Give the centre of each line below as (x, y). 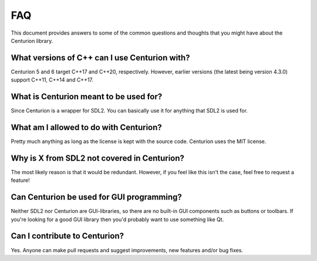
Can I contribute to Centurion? (68, 236)
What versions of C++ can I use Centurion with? (100, 58)
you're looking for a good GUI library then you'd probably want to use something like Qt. (117, 219)
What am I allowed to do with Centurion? (87, 127)
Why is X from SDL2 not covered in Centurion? (98, 158)
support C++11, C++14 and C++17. (52, 80)
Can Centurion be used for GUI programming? (96, 197)
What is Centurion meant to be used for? (87, 97)
